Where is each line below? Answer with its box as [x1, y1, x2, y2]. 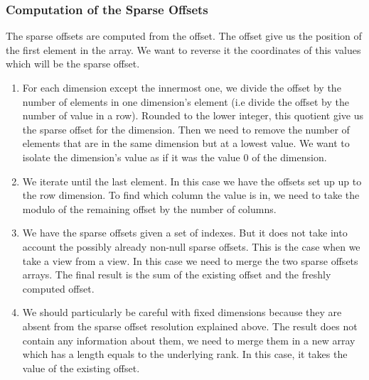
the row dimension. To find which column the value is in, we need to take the [22, 188, 360, 202]
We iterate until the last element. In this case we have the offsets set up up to [22, 173, 362, 188]
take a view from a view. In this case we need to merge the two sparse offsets [22, 253, 358, 268]
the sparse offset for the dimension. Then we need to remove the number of [22, 121, 350, 136]
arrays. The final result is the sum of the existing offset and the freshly [22, 267, 331, 282]
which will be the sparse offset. [6, 56, 140, 71]
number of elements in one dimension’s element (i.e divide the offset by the [22, 94, 349, 109]
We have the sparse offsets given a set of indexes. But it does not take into [22, 225, 348, 240]
